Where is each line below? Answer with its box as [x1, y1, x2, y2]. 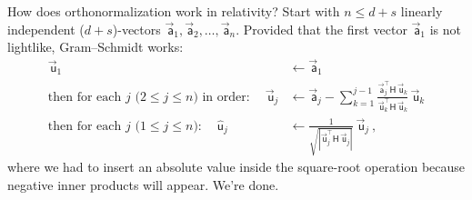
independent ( [7, 19, 85, 38]
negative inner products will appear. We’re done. [7, 175, 279, 194]
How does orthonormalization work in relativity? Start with [7, 2, 340, 20]
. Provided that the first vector [236, 19, 407, 38]
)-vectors [112, 19, 161, 38]
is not [429, 19, 461, 38]
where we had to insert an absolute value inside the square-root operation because [7, 157, 466, 176]
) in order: [193, 90, 250, 104]
